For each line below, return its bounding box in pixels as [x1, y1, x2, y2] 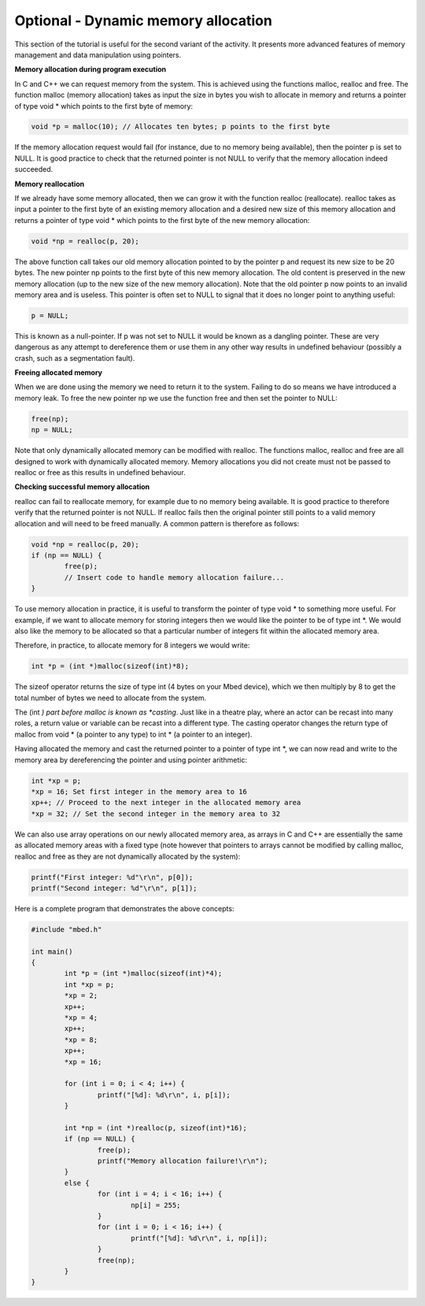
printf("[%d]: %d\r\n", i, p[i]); [97, 1090, 231, 1099]
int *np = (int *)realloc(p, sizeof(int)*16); [64, 1123, 247, 1132]
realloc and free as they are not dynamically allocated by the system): [14, 851, 241, 861]
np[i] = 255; [130, 1200, 181, 1209]
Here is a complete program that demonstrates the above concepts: [14, 903, 235, 913]
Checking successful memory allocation [14, 482, 150, 492]
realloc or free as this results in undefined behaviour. [14, 468, 186, 477]
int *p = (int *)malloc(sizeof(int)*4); [64, 969, 223, 978]
